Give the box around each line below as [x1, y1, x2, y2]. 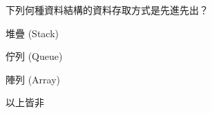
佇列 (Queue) [6, 49, 63, 63]
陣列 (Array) [6, 72, 61, 86]
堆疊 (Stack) [6, 25, 59, 40]
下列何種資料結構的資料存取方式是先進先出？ [6, 3, 209, 17]
